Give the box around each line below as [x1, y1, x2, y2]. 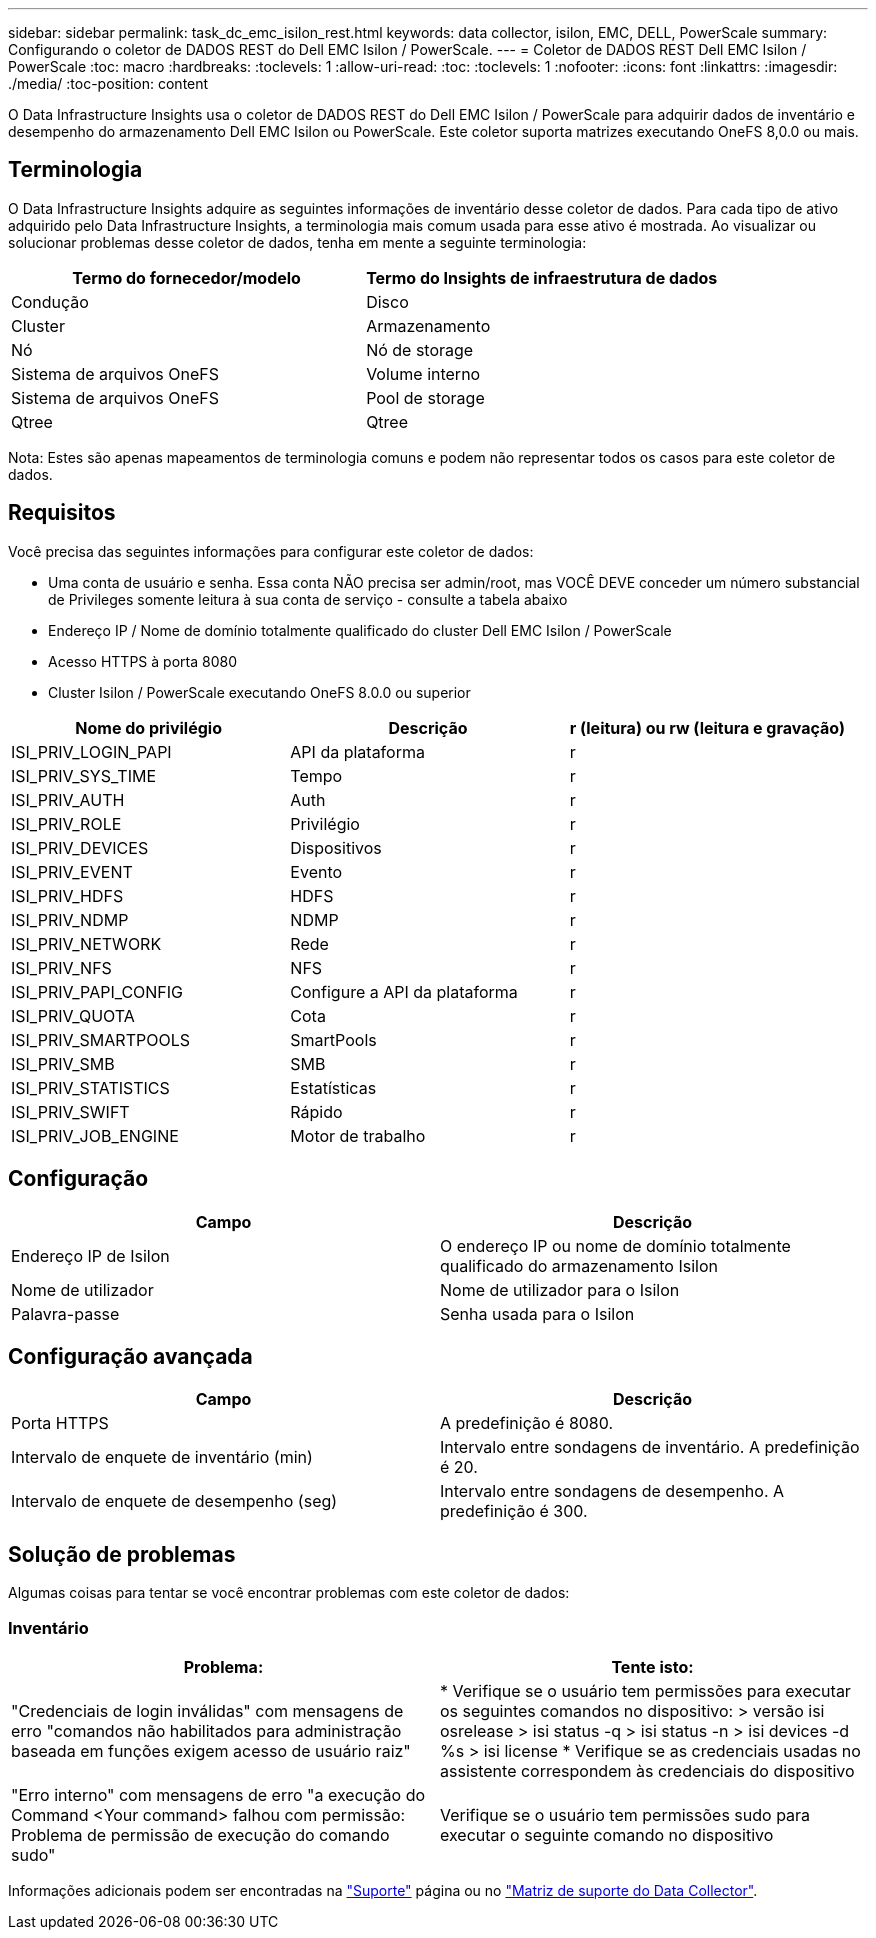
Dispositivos [290, 837, 382, 858]
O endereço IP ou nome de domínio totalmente [440, 1235, 791, 1256]
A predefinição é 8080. [440, 1413, 614, 1434]
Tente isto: [611, 1656, 694, 1677]
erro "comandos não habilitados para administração [11, 1720, 402, 1741]
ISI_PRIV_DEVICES [11, 837, 149, 858]
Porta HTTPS [11, 1413, 109, 1434]
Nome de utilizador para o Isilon [440, 1279, 680, 1300]
